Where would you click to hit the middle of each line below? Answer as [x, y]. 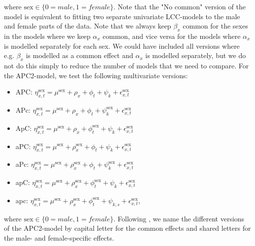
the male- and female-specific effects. [59, 237]
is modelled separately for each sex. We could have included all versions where [122, 46]
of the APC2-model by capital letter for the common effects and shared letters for [127, 228]
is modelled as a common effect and [80, 55]
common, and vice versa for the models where [172, 36]
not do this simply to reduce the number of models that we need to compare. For [127, 65]
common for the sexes [215, 26]
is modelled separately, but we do [196, 55]
